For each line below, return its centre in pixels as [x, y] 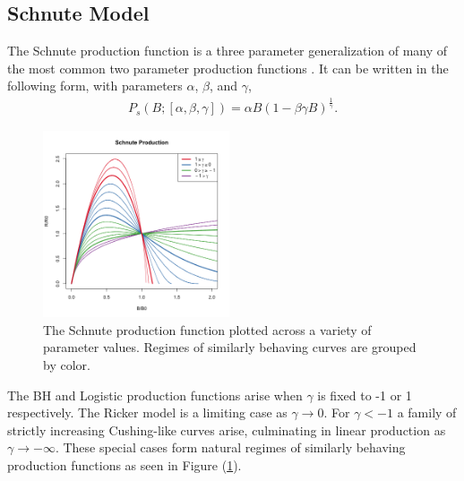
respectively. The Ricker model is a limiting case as [147, 412]
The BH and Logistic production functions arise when [155, 395]
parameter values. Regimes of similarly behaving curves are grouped [230, 347]
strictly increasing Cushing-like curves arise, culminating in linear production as [227, 429]
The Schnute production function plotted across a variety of [207, 329]
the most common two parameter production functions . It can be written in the [228, 68]
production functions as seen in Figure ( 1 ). [125, 464]
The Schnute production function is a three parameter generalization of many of [228, 51]
